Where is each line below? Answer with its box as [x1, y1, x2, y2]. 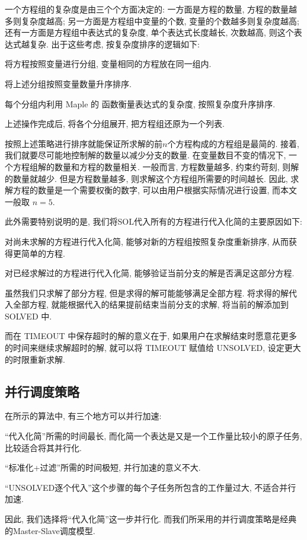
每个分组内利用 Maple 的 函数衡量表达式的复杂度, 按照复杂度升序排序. [5, 97, 276, 110]
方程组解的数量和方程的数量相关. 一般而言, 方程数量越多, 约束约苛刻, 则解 [12, 160, 299, 172]
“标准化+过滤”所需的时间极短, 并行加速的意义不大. [5, 461, 201, 474]
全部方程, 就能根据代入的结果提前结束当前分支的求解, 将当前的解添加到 [12, 298, 289, 311]
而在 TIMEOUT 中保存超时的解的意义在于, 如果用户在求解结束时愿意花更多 [5, 330, 297, 342]
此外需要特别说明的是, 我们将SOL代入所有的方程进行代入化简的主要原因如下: [5, 215, 302, 228]
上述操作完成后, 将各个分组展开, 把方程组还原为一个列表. [5, 117, 225, 130]
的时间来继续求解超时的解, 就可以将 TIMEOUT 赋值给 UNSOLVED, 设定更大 [5, 341, 301, 354]
